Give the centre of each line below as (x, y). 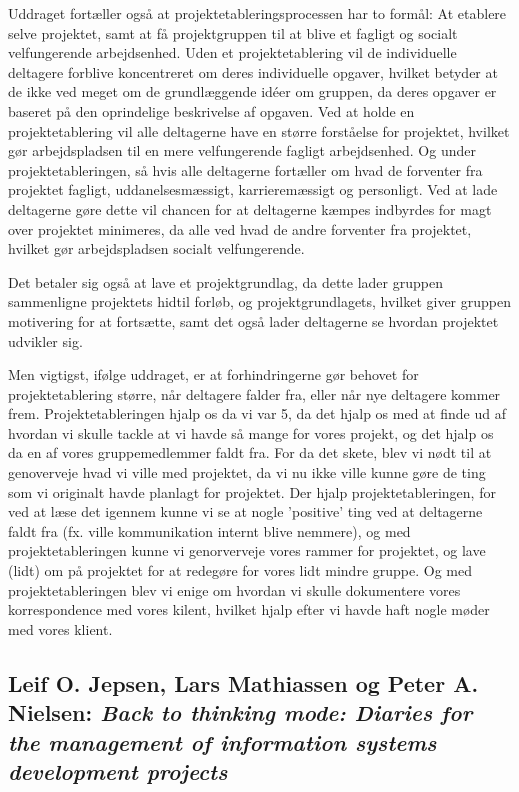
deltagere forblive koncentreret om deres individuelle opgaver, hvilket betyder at (253, 71)
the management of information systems (222, 741)
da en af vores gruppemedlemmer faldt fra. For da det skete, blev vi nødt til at (250, 452)
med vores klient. (60, 628)
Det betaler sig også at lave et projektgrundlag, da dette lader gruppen (225, 281)
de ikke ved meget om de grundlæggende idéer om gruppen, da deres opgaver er (252, 91)
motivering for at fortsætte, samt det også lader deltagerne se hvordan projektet (253, 320)
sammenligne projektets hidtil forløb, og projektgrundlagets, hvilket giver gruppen (259, 301)
